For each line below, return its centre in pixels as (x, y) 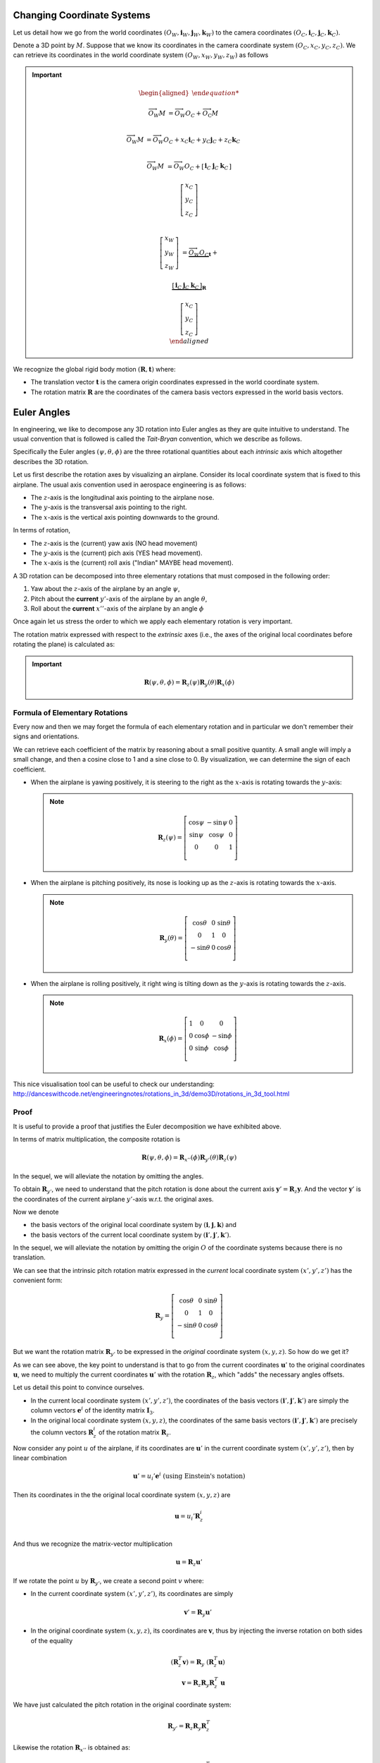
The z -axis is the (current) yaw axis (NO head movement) (114, 543)
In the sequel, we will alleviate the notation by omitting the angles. (108, 1176)
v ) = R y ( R (198, 1663)
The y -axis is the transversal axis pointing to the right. (109, 507)
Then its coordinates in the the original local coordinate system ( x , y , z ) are (122, 1494)
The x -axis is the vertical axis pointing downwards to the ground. (125, 517)
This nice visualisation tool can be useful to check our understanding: (114, 1084)
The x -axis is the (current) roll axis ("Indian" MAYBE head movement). (132, 563)
